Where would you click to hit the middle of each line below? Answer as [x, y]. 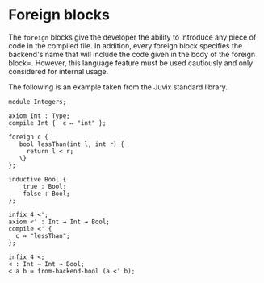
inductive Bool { [38, 179]
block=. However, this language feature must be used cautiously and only [131, 63]
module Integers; [38, 102]
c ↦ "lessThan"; [43, 235]
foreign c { [28, 137]
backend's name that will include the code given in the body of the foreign [132, 54]
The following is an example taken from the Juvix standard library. [118, 87]
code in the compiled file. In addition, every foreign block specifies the [126, 45]
